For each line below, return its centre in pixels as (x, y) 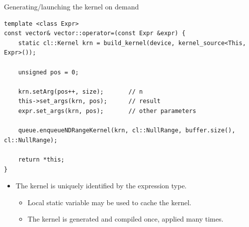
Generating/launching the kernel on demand (72, 6)
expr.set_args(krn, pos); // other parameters (107, 111)
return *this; (41, 159)
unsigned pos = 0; (48, 72)
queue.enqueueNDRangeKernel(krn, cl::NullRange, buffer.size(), (127, 131)
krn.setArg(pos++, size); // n (81, 91)
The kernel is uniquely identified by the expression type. (101, 186)
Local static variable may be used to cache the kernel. (109, 202)
